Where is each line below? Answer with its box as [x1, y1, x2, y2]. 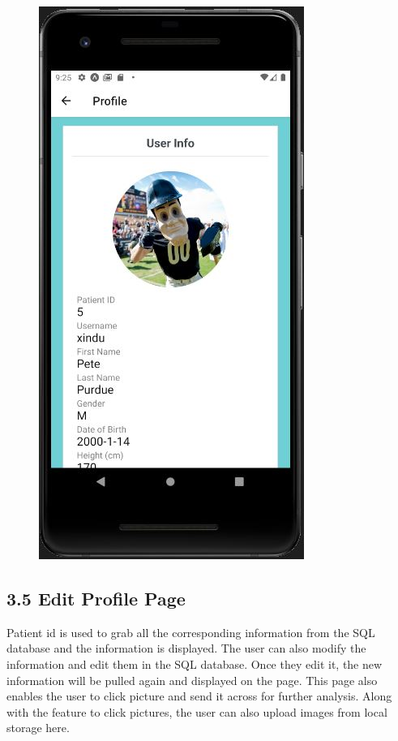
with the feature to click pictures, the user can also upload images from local [6, 703, 387, 720]
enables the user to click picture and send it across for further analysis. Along [6, 687, 392, 704]
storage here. [6, 719, 70, 736]
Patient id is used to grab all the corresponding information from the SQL [6, 623, 375, 640]
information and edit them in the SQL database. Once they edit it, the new [6, 655, 383, 672]
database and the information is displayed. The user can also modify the [6, 640, 366, 657]
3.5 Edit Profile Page [6, 585, 186, 610]
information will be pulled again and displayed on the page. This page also [6, 671, 378, 688]
